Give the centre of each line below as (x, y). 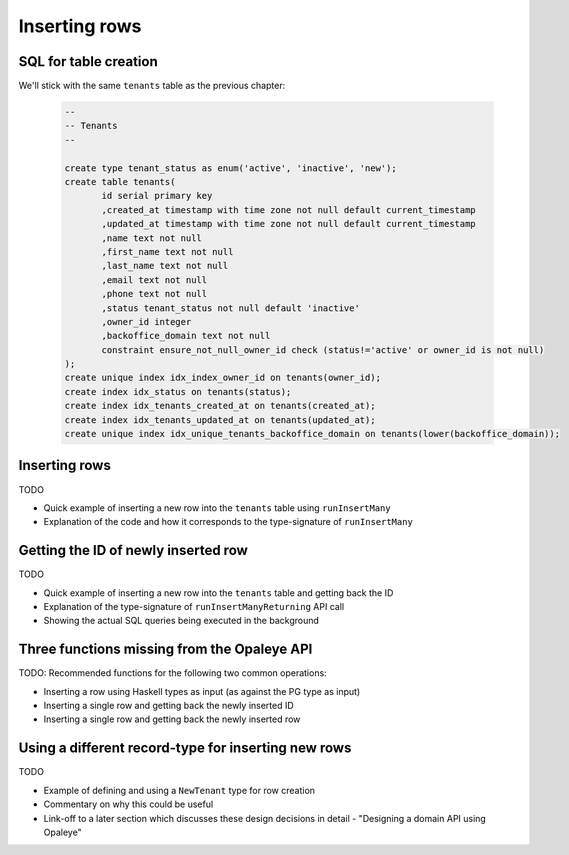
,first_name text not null (167, 251)
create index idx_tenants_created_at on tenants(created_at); (220, 406)
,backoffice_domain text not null (186, 336)
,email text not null (154, 279)
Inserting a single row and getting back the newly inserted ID (168, 706)
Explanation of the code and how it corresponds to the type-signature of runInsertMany (228, 522)
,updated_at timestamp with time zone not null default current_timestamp (289, 224)
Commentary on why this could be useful (128, 804)
